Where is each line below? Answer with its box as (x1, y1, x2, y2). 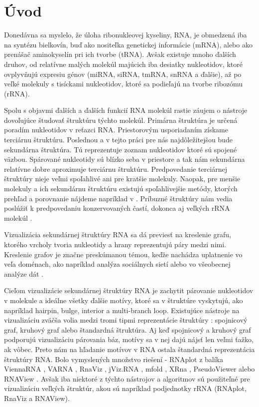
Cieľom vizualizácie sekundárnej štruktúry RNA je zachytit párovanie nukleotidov (4, 285, 254, 296)
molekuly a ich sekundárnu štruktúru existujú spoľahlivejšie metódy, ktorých (4, 183, 238, 194)
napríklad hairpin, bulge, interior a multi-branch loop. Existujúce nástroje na (4, 305, 240, 315)
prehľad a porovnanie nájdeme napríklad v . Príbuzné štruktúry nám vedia (4, 193, 233, 203)
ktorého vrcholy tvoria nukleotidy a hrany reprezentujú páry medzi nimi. (4, 239, 226, 249)
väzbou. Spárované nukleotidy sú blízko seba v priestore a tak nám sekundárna (4, 154, 245, 164)
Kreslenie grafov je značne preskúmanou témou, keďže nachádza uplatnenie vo (4, 249, 243, 259)
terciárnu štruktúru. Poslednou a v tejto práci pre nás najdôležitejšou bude (4, 134, 233, 145)
